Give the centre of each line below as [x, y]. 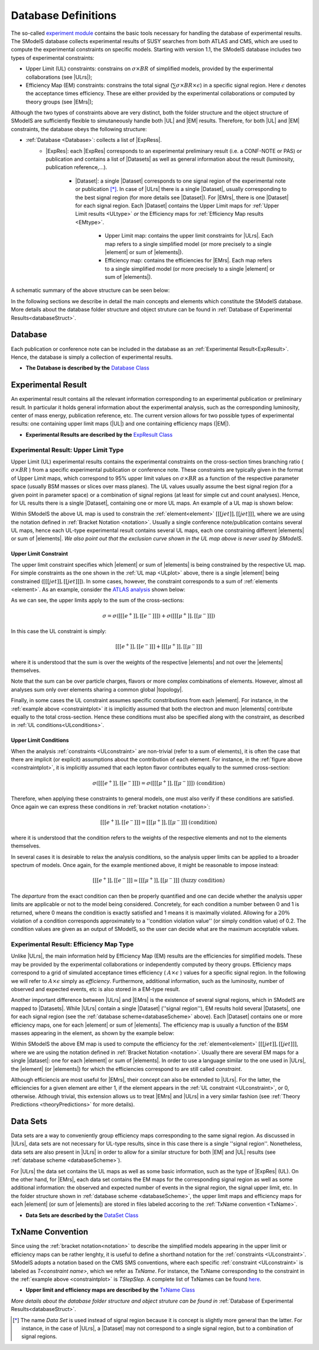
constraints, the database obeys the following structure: [79, 129]
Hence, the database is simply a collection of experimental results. [92, 357]
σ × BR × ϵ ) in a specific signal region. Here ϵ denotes [241, 85]
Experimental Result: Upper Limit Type [67, 450]
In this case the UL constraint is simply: [58, 631]
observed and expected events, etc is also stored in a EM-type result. [95, 989]
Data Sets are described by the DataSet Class [82, 1215]
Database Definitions [64, 15]
